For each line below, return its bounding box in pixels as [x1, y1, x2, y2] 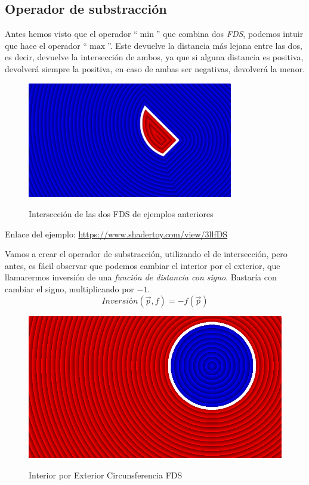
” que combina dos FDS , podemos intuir [156, 27, 304, 40]
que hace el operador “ [5, 39, 88, 51]
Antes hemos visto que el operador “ [5, 27, 138, 40]
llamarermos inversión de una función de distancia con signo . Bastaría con [5, 271, 277, 283]
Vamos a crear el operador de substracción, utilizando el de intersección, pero [5, 248, 288, 260]
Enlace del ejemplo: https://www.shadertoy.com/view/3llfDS [5, 227, 228, 240]
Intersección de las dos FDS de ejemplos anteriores [29, 207, 214, 220]
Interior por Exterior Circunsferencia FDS [29, 468, 183, 481]
